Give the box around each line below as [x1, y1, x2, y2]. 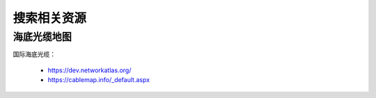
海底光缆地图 [13, 31, 72, 43]
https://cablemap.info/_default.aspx [47, 76, 150, 84]
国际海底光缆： [13, 50, 56, 58]
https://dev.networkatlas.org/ [47, 66, 132, 74]
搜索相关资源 [13, 10, 87, 26]
